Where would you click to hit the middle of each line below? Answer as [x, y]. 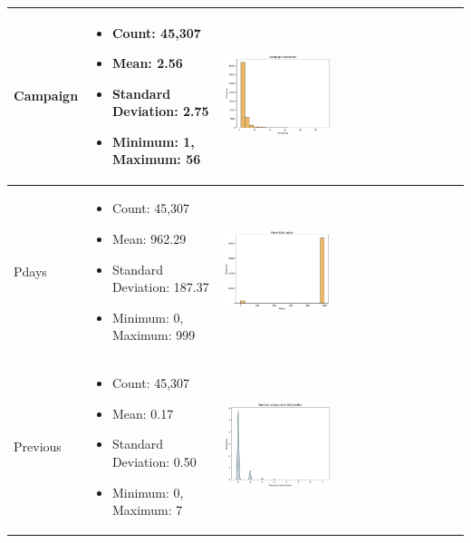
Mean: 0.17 [143, 413]
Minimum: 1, [153, 141]
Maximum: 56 [156, 159]
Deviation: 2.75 [160, 111]
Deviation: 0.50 [154, 461]
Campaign [46, 96]
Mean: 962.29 [149, 238]
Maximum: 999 [154, 335]
